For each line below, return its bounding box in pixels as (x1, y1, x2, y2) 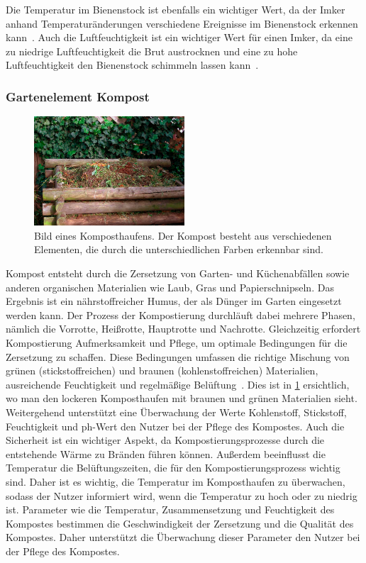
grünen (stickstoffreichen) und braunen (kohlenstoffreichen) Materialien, (6, 363, 318, 378)
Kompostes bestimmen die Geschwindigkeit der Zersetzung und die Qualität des (6, 515, 354, 530)
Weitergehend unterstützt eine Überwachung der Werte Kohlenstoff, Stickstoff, (6, 404, 347, 419)
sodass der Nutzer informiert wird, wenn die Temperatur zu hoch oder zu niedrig (6, 488, 357, 503)
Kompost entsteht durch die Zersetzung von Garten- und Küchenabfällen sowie (6, 266, 350, 281)
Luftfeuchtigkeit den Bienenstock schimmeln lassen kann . (6, 57, 259, 72)
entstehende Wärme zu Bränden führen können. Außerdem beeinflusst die (6, 446, 326, 461)
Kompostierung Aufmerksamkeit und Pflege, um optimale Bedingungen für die (6, 335, 348, 350)
